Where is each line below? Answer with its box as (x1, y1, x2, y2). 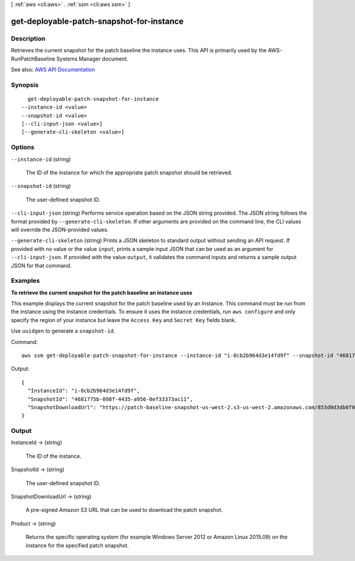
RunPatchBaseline (11, 55, 56, 62)
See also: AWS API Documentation (11, 66, 95, 73)
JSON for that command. (11, 262, 72, 269)
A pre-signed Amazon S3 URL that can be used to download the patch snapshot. (25, 506, 223, 514)
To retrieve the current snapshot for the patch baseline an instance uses (11, 289, 192, 296)
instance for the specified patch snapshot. (25, 541, 130, 549)
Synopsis (11, 81, 38, 89)
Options (11, 143, 35, 151)
